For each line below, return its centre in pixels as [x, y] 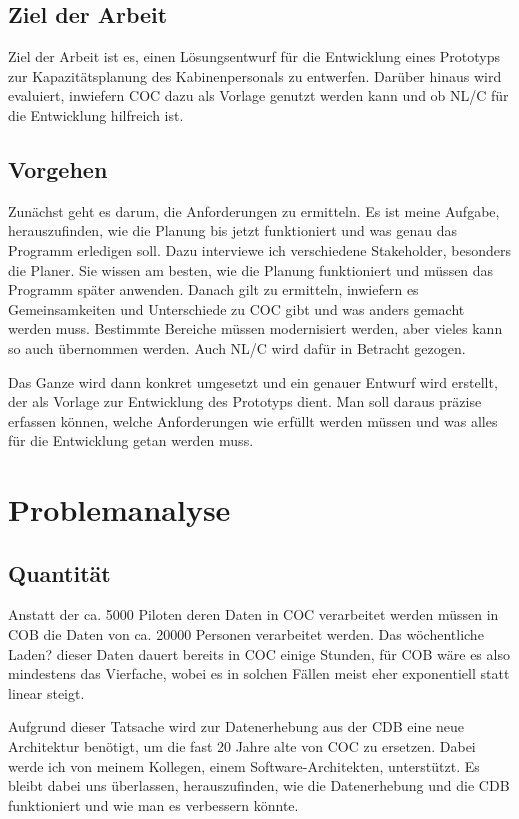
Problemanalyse [119, 509]
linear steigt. [46, 692]
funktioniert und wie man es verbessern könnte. [153, 804]
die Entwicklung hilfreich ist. [96, 114]
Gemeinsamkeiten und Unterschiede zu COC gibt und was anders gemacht [236, 308]
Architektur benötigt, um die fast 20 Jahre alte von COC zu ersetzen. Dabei [242, 746]
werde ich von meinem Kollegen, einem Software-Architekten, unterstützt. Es [244, 765]
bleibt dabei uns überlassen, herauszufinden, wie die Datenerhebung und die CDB [259, 785]
